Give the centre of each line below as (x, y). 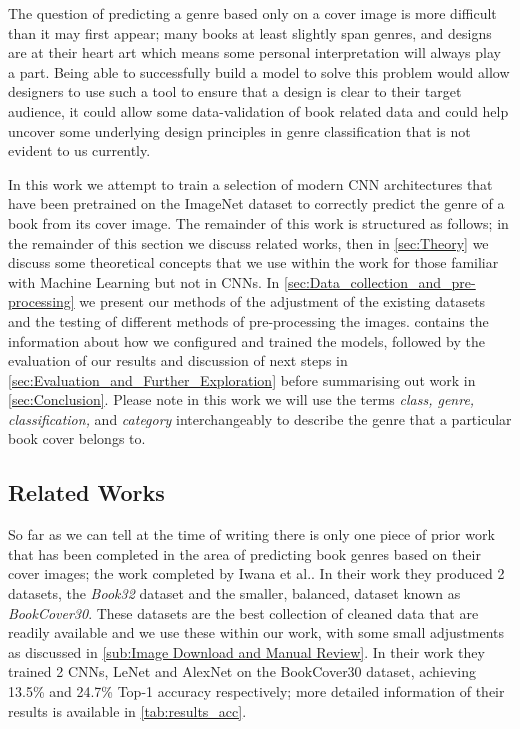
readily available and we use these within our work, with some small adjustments (256, 632)
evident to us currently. (79, 150)
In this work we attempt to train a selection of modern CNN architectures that (250, 183)
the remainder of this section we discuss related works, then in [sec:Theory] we (248, 242)
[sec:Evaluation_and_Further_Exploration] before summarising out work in (242, 379)
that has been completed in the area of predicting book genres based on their (244, 553)
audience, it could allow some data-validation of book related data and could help (258, 110)
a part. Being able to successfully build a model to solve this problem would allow (259, 71)
